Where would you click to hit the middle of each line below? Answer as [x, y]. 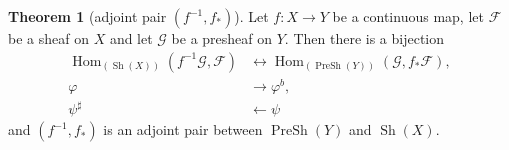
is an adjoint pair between [183, 129]
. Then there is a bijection [364, 38]
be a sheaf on [48, 38]
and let [131, 38]
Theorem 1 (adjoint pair [87, 16]
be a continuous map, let [408, 16]
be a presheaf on [222, 38]
